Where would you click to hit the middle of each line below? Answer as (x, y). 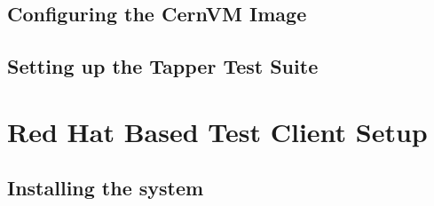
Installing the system (106, 188)
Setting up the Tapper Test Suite (163, 66)
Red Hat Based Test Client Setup (217, 131)
